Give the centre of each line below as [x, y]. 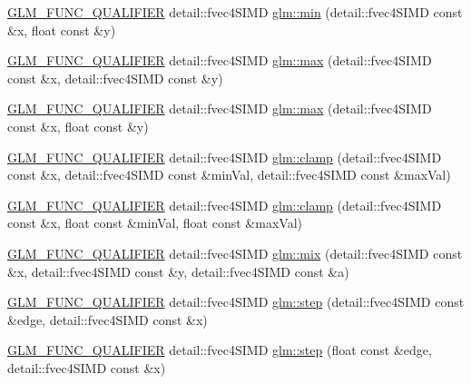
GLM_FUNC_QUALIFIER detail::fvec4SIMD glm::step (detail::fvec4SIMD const [236, 302]
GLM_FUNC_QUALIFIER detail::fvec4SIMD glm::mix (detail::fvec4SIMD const [235, 253]
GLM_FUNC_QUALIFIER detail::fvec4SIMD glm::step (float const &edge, [220, 350]
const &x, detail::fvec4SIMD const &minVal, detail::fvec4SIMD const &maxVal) [229, 175]
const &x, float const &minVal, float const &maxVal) [155, 223]
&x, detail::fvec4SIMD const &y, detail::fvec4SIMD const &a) [178, 271]
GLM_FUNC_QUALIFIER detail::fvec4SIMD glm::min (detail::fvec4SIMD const [235, 12]
